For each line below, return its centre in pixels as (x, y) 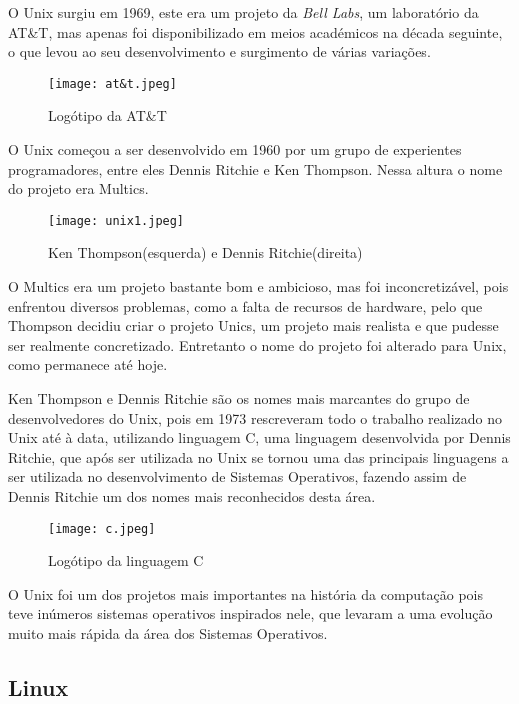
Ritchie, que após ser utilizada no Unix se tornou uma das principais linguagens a (258, 456)
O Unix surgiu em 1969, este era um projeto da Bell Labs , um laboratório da (243, 12)
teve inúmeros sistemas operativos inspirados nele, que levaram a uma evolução (250, 613)
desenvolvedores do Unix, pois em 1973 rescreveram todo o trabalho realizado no (255, 417)
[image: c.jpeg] (102, 528)
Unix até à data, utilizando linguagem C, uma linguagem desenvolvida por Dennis (259, 437)
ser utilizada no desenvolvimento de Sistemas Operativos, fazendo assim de (237, 476)
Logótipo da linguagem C (126, 560)
